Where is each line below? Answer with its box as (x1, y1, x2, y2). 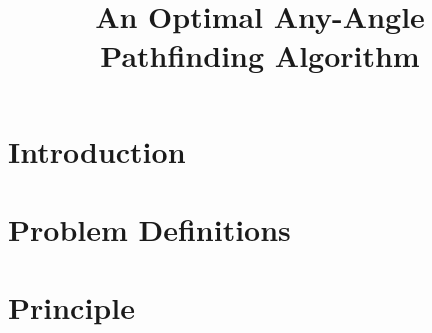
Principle (8, 287, 135, 328)
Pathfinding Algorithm (100, 35, 420, 76)
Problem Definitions (8, 208, 291, 249)
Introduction (8, 130, 186, 171)
